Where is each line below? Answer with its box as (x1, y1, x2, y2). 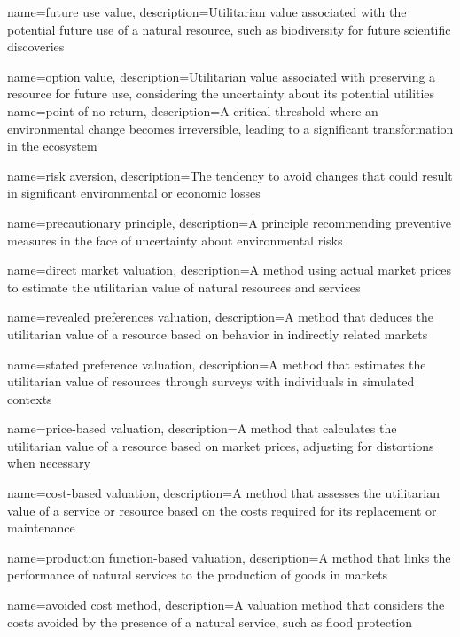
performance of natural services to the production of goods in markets (7, 565, 388, 584)
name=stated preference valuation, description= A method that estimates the (7, 354, 426, 373)
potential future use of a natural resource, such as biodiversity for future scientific (7, 19, 451, 38)
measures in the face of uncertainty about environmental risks (7, 230, 343, 249)
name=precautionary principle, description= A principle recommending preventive (7, 213, 451, 231)
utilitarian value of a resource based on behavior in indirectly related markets (7, 324, 428, 343)
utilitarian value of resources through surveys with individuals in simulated (7, 372, 415, 391)
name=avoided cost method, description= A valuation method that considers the (7, 595, 445, 614)
